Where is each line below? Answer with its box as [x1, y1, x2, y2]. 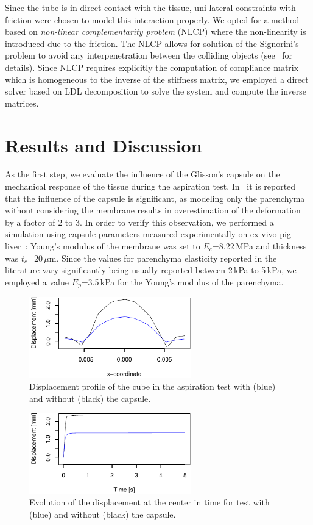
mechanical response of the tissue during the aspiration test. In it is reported [5, 180, 296, 193]
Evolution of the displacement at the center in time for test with [29, 496, 270, 509]
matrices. [5, 96, 39, 109]
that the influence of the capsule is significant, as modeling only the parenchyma [5, 191, 305, 204]
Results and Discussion [5, 132, 202, 157]
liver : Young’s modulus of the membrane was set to [5, 240, 200, 252]
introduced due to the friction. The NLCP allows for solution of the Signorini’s [5, 37, 299, 49]
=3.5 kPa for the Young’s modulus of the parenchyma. [81, 275, 284, 288]
